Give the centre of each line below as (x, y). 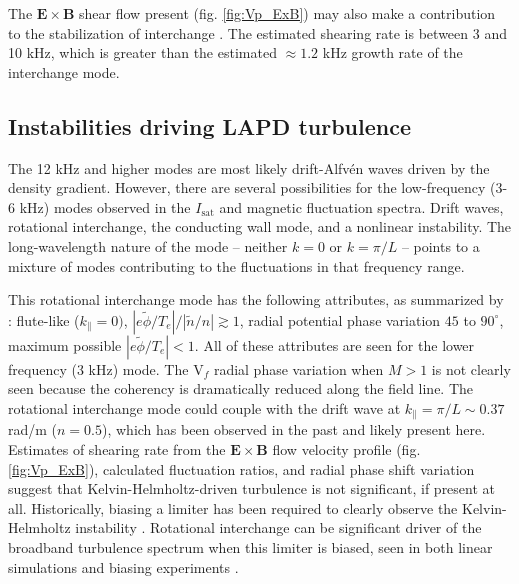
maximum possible (65, 344)
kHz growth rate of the (392, 52)
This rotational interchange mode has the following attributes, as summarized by (256, 299)
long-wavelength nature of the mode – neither (148, 245)
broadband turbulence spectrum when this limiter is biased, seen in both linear (250, 546)
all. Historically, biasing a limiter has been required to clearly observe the (233, 507)
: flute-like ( (44, 319)
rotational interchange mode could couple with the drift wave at (204, 407)
